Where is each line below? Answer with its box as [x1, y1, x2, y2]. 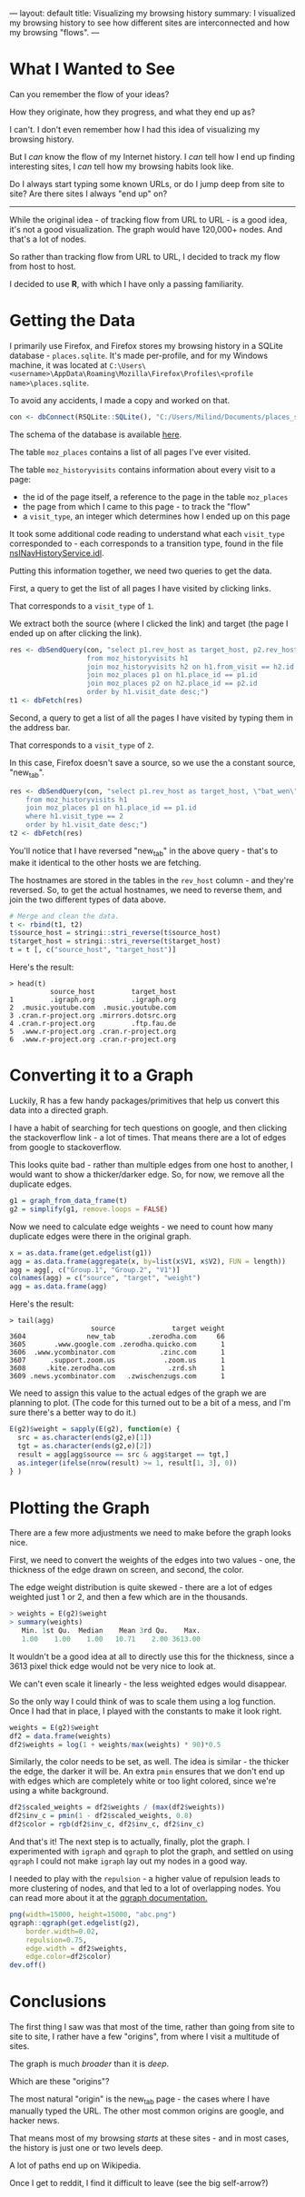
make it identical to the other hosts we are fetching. [9, 857, 202, 868]
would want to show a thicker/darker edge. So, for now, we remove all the [9, 1169, 285, 1180]
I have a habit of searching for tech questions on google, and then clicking [9, 1122, 288, 1134]
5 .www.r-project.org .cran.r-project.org [9, 1027, 177, 1037]
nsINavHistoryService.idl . [9, 547, 104, 558]
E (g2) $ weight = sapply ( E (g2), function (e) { [9, 1425, 181, 1434]
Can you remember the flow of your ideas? [9, 88, 170, 99]
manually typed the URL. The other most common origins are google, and [9, 2105, 284, 2116]
